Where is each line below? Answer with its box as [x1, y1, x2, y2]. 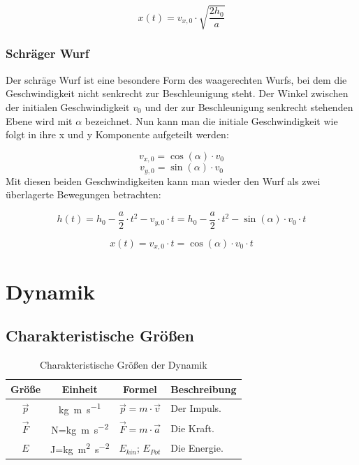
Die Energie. [170, 441, 224, 455]
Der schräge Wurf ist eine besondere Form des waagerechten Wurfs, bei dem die [6, 72, 347, 87]
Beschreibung [170, 381, 237, 396]
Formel [123, 381, 157, 396]
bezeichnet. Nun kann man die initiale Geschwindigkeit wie [85, 113, 338, 128]
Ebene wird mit [6, 113, 73, 128]
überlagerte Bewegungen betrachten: [6, 187, 161, 202]
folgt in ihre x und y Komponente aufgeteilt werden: [6, 127, 229, 142]
